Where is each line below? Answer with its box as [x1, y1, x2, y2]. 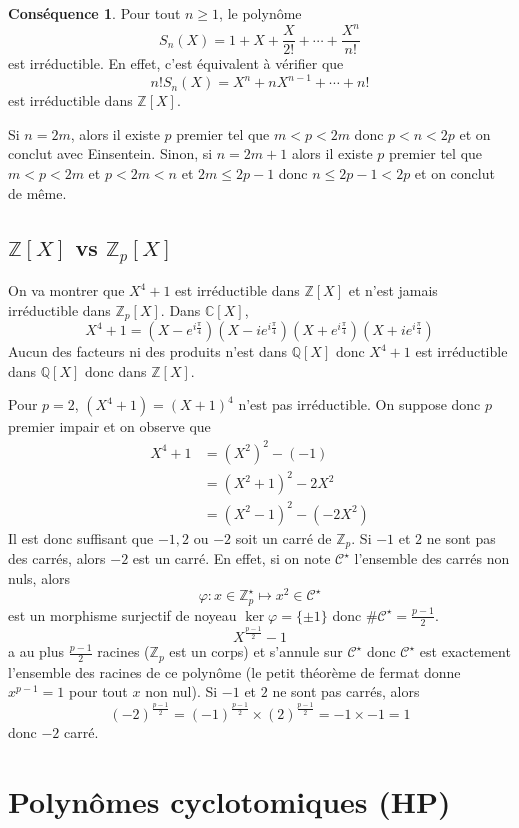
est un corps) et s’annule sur [169, 641, 343, 662]
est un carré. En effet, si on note [132, 548, 331, 569]
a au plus [8, 641, 65, 662]
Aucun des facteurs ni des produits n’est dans [8, 341, 287, 362]
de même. [8, 182, 67, 203]
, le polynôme [219, 3, 302, 23]
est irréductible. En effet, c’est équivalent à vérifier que [8, 53, 344, 74]
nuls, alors [8, 567, 71, 588]
